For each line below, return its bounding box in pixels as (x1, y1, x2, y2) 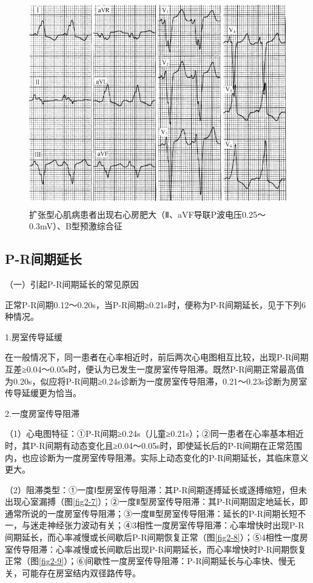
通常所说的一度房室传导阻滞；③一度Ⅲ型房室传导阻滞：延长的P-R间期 (5, 507, 281, 519)
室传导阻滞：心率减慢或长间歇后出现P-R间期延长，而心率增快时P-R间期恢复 (5, 542, 306, 555)
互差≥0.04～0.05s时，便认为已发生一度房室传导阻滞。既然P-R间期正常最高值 (5, 362, 305, 375)
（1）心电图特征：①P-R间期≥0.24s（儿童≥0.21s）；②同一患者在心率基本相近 (5, 427, 304, 440)
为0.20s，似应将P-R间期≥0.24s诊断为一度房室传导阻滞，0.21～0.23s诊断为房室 (5, 374, 308, 387)
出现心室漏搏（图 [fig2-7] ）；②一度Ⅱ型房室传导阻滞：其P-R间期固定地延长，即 (5, 495, 308, 508)
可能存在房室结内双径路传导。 (21, 566, 141, 579)
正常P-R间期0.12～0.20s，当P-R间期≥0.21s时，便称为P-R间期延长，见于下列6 (5, 298, 306, 311)
